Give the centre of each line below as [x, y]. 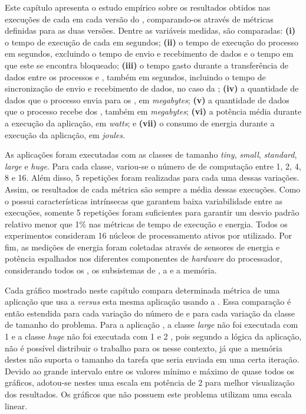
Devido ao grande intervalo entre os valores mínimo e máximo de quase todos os [150, 371]
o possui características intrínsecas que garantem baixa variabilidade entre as [144, 201]
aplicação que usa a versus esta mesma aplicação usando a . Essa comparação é [148, 301]
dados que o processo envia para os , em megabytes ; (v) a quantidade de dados [147, 100]
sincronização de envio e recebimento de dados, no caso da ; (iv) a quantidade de [152, 88]
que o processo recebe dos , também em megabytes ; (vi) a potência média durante [153, 111]
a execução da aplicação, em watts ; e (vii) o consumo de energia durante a [140, 123]
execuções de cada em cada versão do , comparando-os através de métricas [139, 19]
